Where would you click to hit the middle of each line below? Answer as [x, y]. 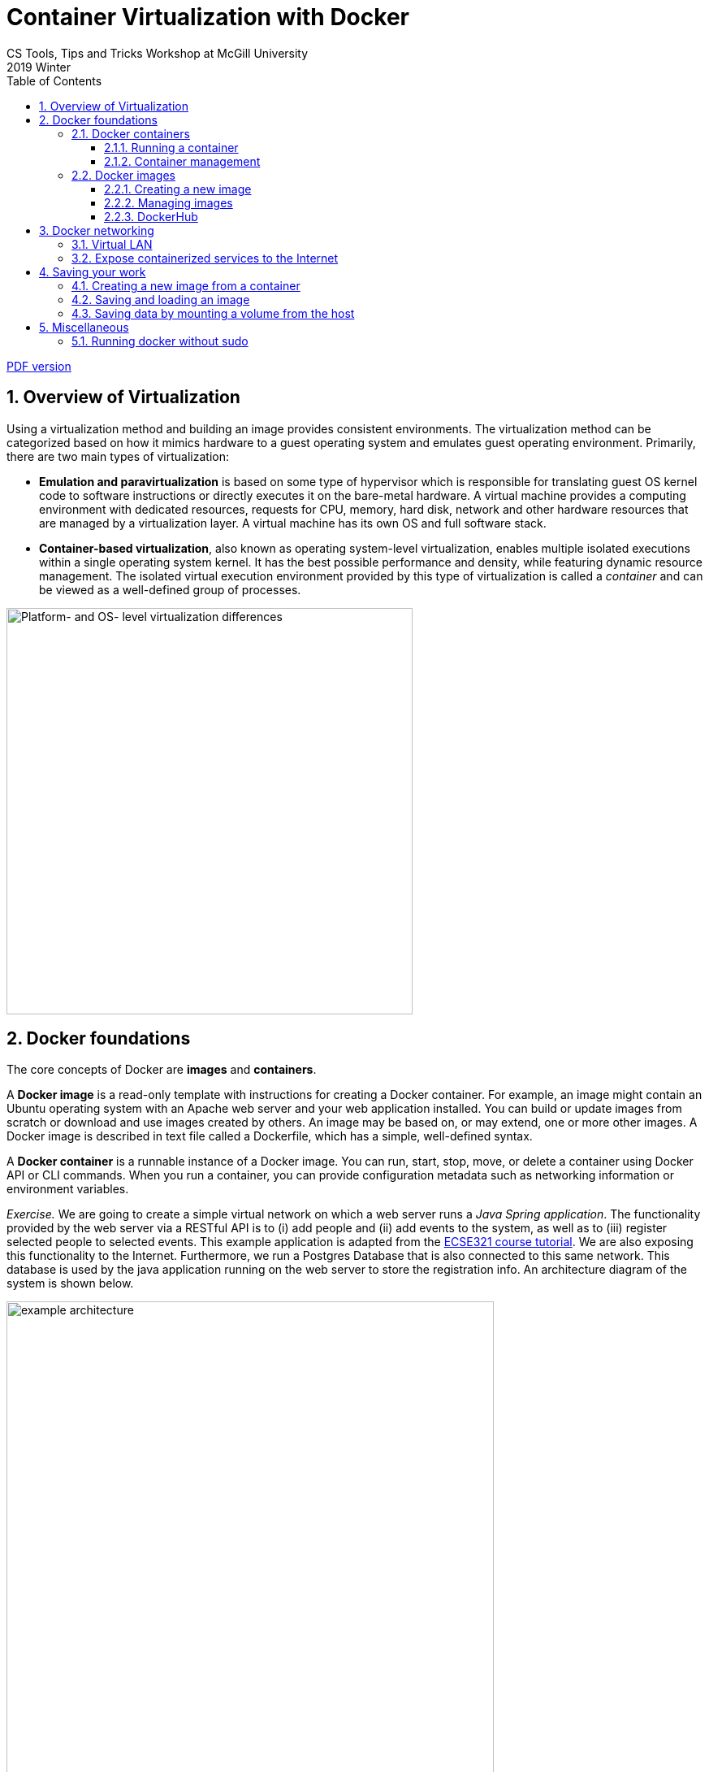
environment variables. [68, 1189]
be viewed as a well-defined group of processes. [170, 589]
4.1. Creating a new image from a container [186, 285]
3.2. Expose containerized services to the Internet [205, 258]
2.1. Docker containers [131, 133]
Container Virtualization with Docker [208, 17]
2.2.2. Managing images [169, 202]
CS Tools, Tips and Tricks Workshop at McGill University [158, 53]
